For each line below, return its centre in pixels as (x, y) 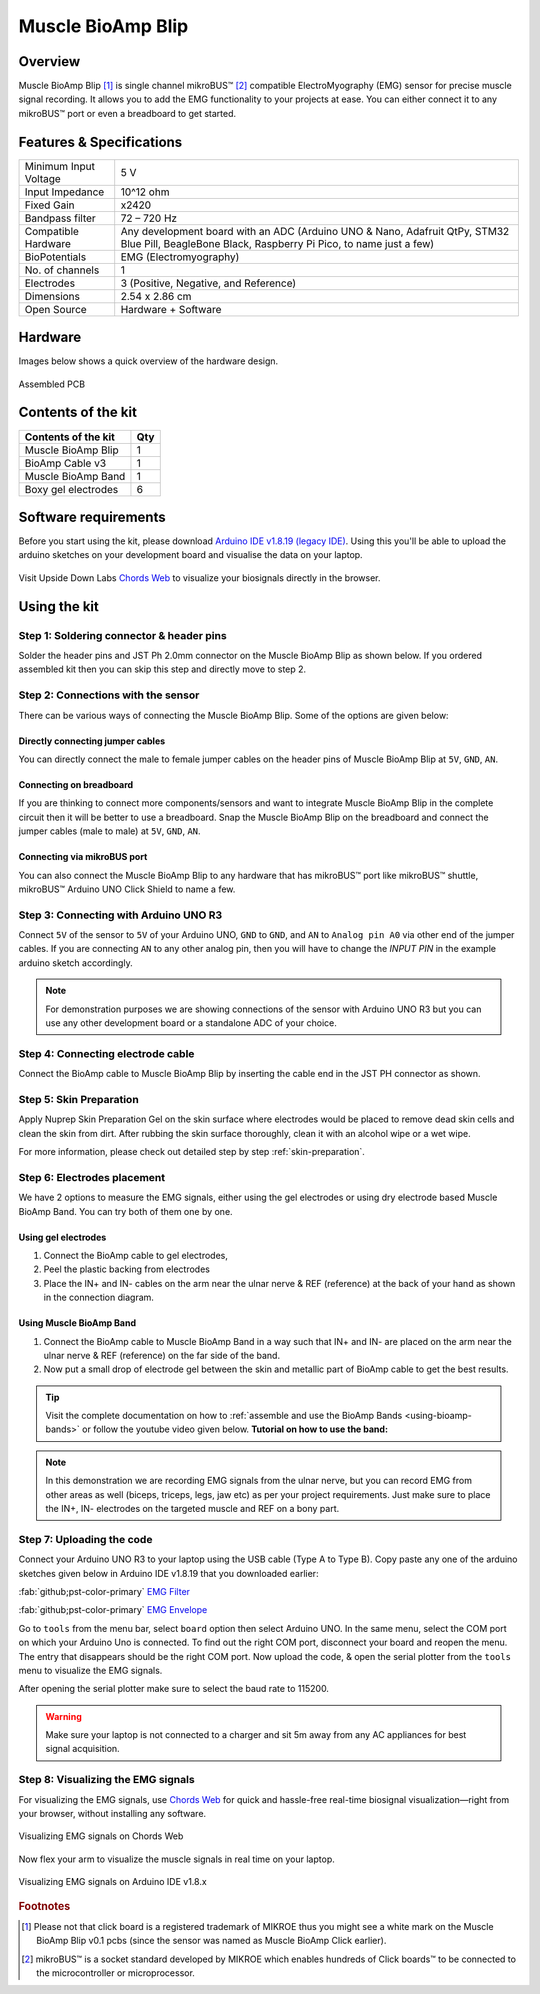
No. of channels (62, 270)
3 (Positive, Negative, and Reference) (208, 283)
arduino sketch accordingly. (76, 962)
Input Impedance (64, 192)
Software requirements (92, 516)
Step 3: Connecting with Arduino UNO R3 (120, 915)
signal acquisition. (82, 1749)
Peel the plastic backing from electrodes (126, 1269)
